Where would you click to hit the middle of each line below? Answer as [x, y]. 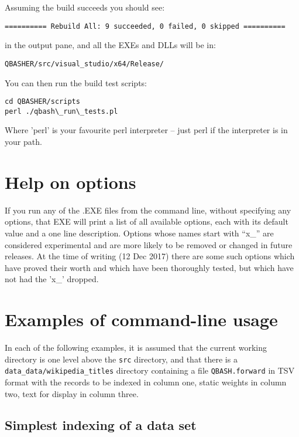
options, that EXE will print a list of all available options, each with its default [147, 221]
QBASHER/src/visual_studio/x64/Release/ [85, 64]
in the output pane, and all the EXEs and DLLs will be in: [110, 45]
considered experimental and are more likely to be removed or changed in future [149, 244]
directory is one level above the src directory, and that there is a [121, 359]
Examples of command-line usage [141, 319]
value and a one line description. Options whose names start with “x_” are [139, 233]
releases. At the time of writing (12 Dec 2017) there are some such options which [150, 256]
